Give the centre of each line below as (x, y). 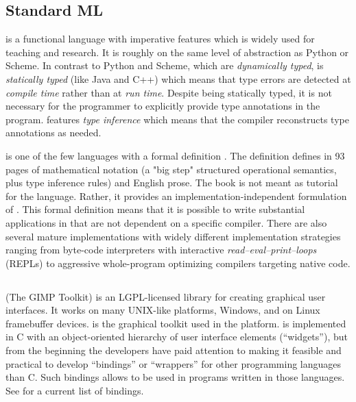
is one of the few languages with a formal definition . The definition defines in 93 (175, 155)
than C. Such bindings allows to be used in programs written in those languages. (175, 377)
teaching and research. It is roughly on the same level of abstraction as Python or (177, 52)
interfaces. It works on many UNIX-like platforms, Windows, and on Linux (163, 310)
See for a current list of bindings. (75, 390)
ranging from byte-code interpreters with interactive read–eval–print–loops (161, 250)
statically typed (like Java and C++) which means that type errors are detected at (178, 78)
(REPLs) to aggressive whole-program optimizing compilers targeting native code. (178, 263)
